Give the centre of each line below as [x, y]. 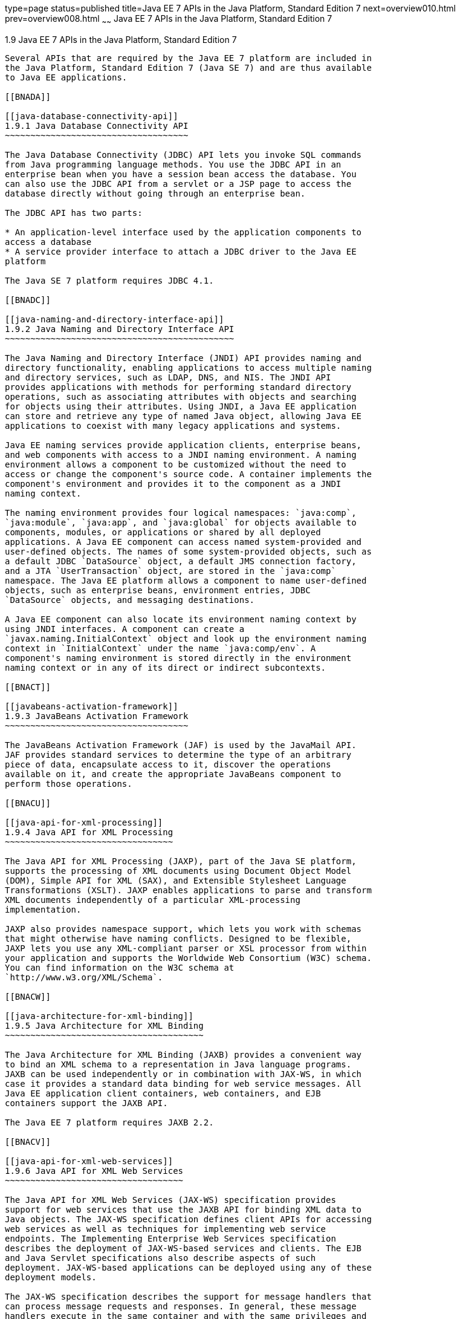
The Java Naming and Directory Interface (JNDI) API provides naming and [183, 358]
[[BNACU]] [28, 803]
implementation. [43, 909]
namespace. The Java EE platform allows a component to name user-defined [186, 580]
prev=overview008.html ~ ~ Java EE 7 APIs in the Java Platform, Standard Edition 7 [169, 20]
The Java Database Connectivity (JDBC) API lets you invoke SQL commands [183, 155]
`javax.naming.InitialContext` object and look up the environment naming [186, 638]
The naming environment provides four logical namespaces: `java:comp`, [181, 513]
